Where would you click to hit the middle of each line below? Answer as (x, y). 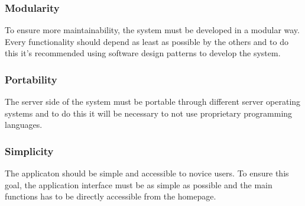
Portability (31, 79)
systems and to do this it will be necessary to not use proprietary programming (149, 113)
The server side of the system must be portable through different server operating (153, 102)
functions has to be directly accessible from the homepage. (111, 196)
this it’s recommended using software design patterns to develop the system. (143, 53)
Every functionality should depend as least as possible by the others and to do (147, 41)
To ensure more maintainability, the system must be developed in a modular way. (152, 30)
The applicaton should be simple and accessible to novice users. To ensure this (147, 173)
